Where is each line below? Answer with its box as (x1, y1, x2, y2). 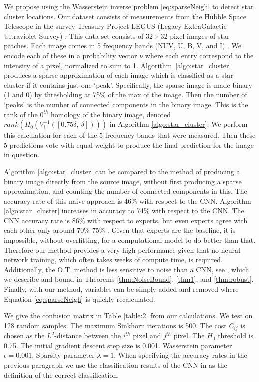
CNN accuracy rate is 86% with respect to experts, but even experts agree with (4, 215, 248, 225)
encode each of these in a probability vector (4, 50, 137, 60)
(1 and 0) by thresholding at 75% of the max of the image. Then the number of (4, 89, 247, 100)
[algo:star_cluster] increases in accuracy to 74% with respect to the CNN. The (4, 205, 244, 216)
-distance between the (54, 330, 121, 341)
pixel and (133, 330, 161, 341)
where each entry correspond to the (145, 50, 254, 60)
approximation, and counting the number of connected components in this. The (4, 186, 247, 196)
